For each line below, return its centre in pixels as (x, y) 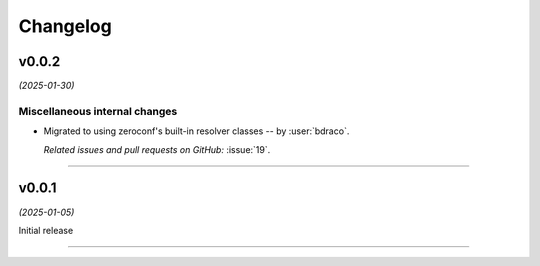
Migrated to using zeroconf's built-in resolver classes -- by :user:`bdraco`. (196, 131)
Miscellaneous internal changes (98, 111)
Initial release (46, 230)
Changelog (65, 26)
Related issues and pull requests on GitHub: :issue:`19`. (157, 149)
